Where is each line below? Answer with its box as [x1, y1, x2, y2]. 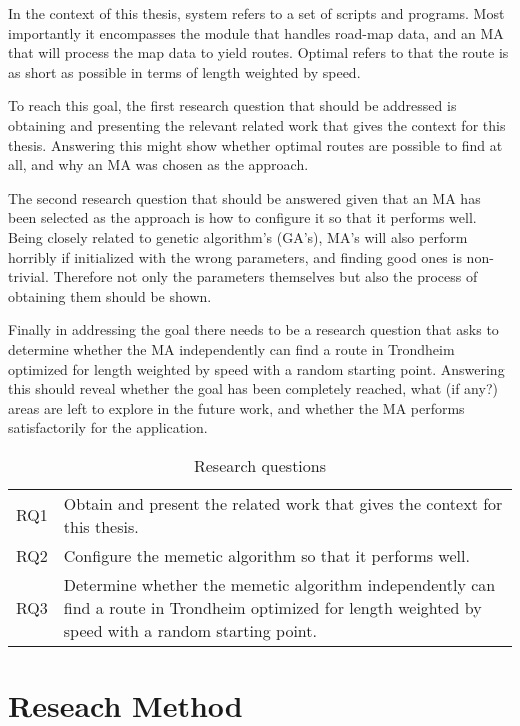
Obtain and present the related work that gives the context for [63, 491, 503, 515]
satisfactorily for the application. [8, 417, 208, 438]
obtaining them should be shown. [8, 285, 212, 306]
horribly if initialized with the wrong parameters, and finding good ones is [8, 246, 462, 267]
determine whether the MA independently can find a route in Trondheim [8, 338, 455, 359]
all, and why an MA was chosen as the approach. [8, 154, 309, 175]
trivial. [8, 266, 49, 287]
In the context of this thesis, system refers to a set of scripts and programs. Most [8, 3, 505, 23]
